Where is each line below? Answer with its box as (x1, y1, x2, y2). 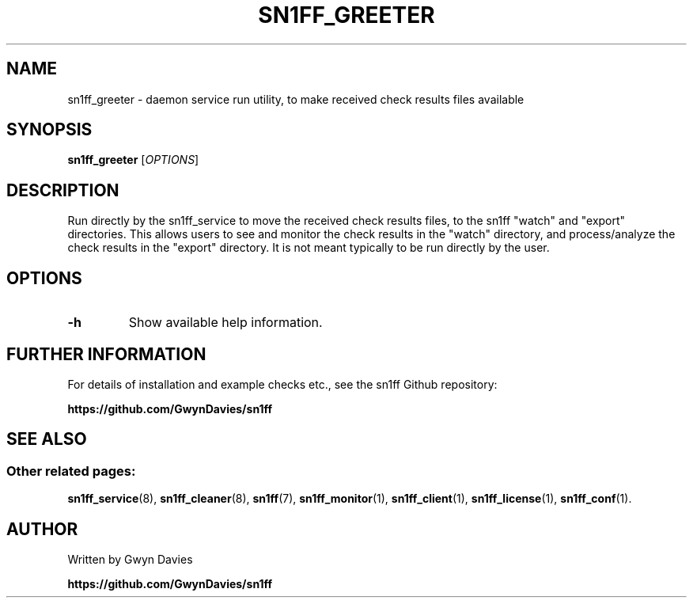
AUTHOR (6, 519, 78, 539)
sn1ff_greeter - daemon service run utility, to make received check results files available (67, 92, 524, 106)
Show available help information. (128, 314, 323, 331)
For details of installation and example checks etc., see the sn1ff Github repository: (67, 377, 498, 391)
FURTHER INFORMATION (6, 344, 206, 364)
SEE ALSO (6, 429, 87, 450)
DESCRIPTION (6, 180, 119, 200)
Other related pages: (6, 462, 136, 479)
